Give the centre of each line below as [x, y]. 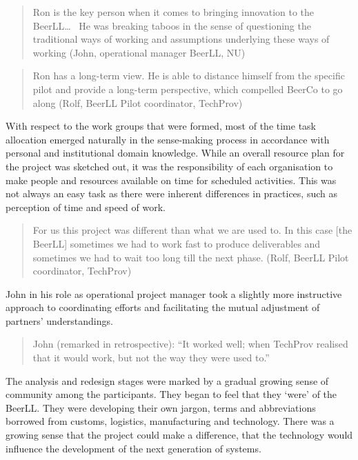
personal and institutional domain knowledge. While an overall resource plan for [175, 153]
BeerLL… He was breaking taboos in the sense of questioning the [172, 25]
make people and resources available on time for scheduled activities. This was [171, 180]
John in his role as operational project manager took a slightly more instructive [174, 293]
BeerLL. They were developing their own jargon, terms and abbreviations [161, 407]
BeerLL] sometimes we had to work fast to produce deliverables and [177, 243]
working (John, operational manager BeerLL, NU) [139, 52]
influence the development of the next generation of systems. [133, 448]
